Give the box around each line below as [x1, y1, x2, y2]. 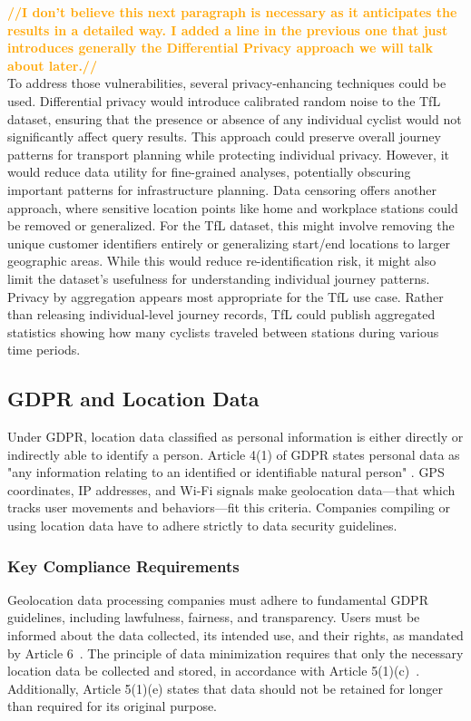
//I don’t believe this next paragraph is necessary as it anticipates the [7, 3, 457, 21]
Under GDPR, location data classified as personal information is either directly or [7, 427, 464, 446]
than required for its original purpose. [7, 697, 218, 716]
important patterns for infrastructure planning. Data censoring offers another [7, 180, 437, 199]
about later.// [7, 55, 97, 74]
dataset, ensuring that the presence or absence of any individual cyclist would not [7, 109, 462, 128]
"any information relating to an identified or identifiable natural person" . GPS [7, 463, 445, 482]
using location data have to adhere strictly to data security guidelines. [7, 516, 397, 535]
